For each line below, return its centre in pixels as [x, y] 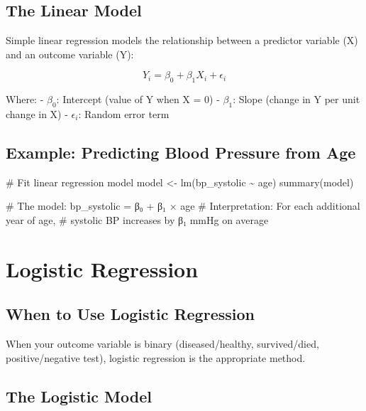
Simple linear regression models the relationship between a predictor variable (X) [182, 40]
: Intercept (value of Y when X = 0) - [138, 99]
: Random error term [124, 113]
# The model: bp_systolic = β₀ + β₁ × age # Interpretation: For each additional [183, 206]
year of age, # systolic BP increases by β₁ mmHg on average [137, 219]
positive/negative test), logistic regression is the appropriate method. [156, 357]
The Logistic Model [79, 396]
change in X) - [37, 113]
